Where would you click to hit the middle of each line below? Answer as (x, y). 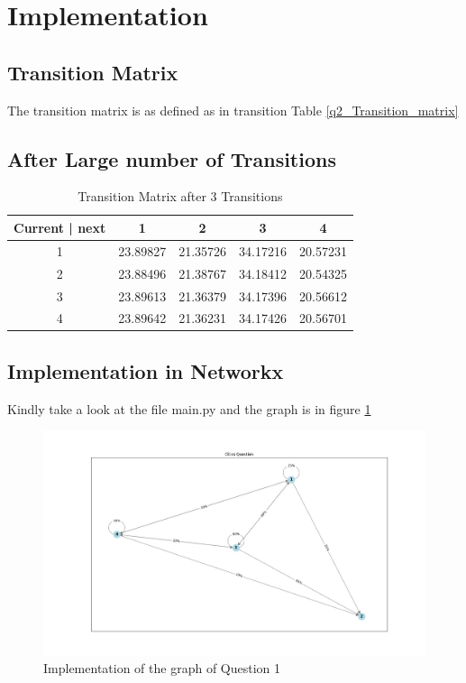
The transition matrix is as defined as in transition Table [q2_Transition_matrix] (233, 110)
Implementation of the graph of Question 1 (162, 668)
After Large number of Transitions (172, 158)
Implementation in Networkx (146, 370)
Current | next (60, 227)
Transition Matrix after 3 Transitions (180, 196)
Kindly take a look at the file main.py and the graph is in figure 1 (189, 408)
